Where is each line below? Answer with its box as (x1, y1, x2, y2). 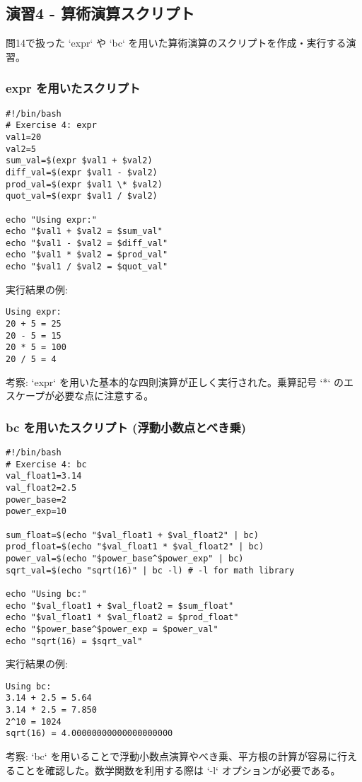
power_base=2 (6, 494, 66, 505)
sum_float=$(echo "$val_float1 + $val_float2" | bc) (6, 530, 259, 540)
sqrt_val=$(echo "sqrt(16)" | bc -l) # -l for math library (6, 565, 295, 576)
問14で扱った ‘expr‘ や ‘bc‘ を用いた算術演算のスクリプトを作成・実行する (6, 35, 346, 50)
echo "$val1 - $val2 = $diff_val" (6, 238, 168, 248)
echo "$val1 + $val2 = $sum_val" (6, 226, 163, 237)
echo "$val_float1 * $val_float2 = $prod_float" (6, 612, 239, 623)
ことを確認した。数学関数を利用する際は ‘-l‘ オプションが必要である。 (15, 762, 341, 777)
